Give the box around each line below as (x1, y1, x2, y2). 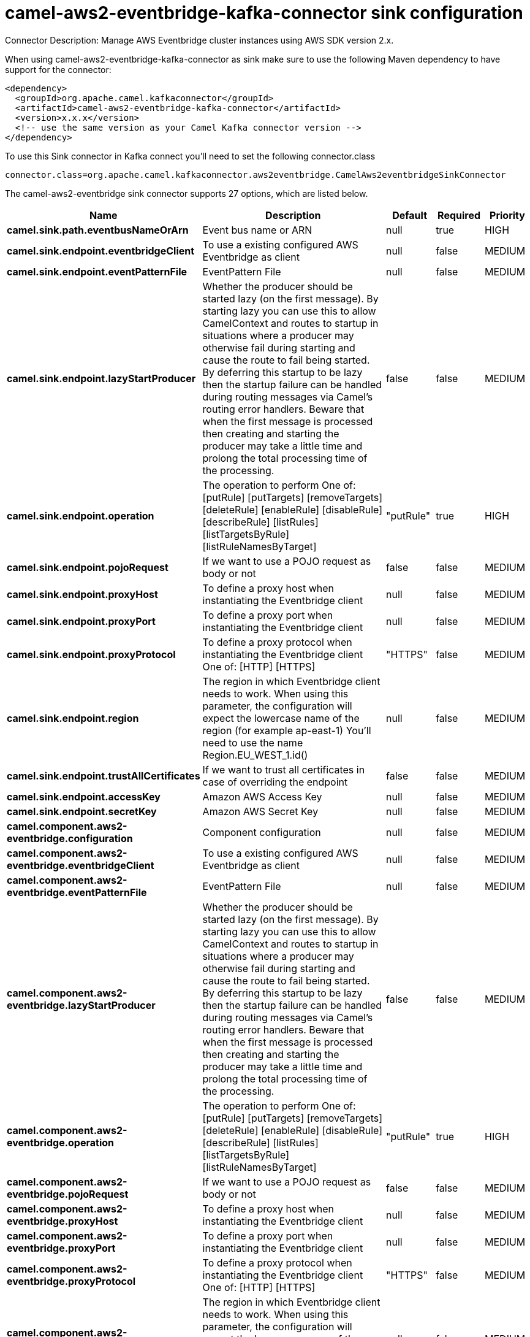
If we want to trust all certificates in (202, 763, 365, 776)
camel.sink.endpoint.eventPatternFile (7, 265, 187, 278)
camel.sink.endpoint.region (7, 711, 139, 724)
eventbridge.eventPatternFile (7, 886, 147, 898)
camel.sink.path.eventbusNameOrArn (7, 223, 189, 236)
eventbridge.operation (7, 1136, 114, 1149)
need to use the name (202, 736, 303, 749)
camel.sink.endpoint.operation (7, 509, 154, 522)
